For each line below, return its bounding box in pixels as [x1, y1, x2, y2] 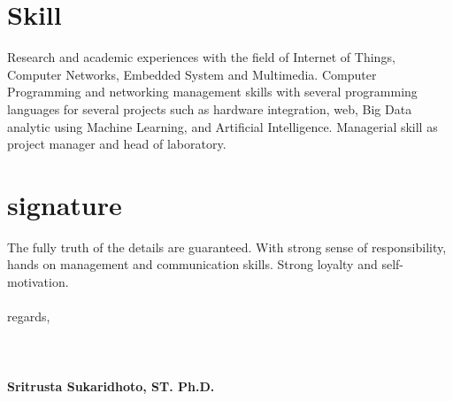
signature [7, 186, 122, 222]
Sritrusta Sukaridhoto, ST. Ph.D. [7, 376, 215, 395]
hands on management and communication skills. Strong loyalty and [7, 255, 378, 274]
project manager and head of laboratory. [7, 135, 226, 153]
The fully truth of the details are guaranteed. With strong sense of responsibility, [7, 237, 447, 256]
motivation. [7, 273, 69, 290]
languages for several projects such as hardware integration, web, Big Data [7, 99, 412, 118]
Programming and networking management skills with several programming [7, 82, 418, 101]
